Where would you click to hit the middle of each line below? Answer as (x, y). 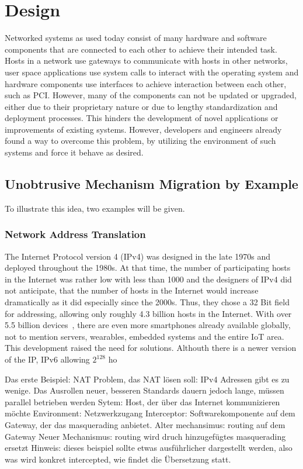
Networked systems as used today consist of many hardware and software (136, 38)
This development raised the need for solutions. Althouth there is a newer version (151, 348)
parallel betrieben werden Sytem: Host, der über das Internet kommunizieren (142, 401)
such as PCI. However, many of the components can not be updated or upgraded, (151, 95)
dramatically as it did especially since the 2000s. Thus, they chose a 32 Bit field (147, 302)
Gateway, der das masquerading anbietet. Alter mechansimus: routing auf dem (145, 424)
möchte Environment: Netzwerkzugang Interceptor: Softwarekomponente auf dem (150, 413)
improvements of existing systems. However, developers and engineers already (143, 129)
